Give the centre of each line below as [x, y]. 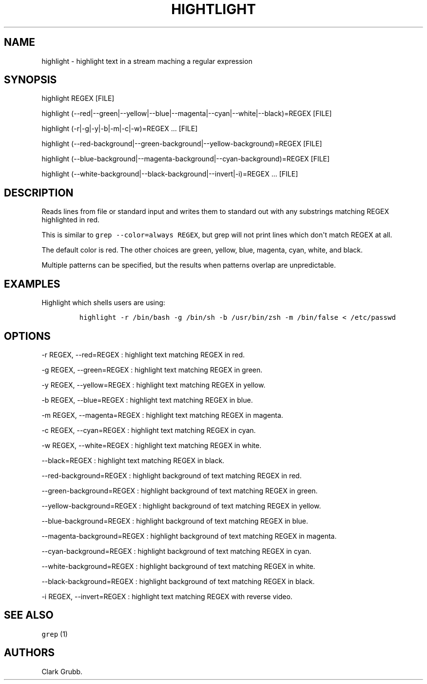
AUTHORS [29, 653]
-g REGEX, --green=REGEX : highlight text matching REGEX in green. [152, 370]
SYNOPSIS [30, 80]
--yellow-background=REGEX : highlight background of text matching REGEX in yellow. [181, 506]
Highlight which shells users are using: [103, 303]
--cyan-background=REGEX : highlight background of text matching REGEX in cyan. [176, 551]
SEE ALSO [29, 615]
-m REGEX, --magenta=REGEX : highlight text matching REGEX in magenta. [162, 415]
